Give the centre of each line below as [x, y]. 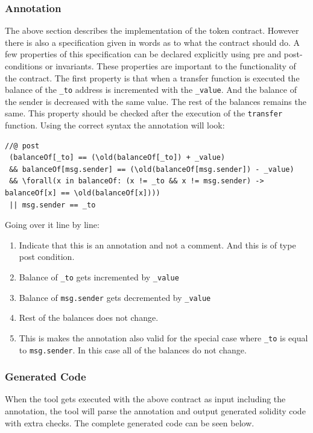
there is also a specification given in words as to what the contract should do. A [152, 42]
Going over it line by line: [52, 225]
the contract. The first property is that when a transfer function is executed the [152, 77]
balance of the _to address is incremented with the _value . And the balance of [151, 90]
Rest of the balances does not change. [89, 318]
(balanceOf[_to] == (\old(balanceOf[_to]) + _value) [117, 158]
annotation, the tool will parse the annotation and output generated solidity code [155, 411]
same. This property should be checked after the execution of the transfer [144, 113]
